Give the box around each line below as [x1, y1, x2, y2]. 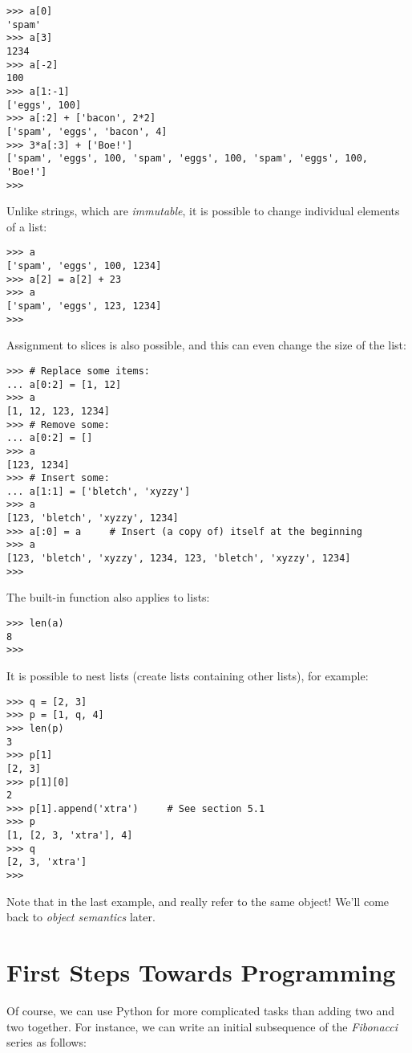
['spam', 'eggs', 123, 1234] [6, 300, 162, 312]
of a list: [6, 218, 47, 235]
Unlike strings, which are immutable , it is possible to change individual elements [6, 202, 400, 219]
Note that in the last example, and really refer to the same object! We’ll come [6, 892, 390, 909]
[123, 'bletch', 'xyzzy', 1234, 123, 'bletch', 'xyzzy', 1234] [6, 553, 351, 565]
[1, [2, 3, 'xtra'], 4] [6, 830, 133, 842]
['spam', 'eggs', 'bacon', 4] [6, 125, 168, 137]
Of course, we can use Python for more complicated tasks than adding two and [6, 1002, 394, 1019]
